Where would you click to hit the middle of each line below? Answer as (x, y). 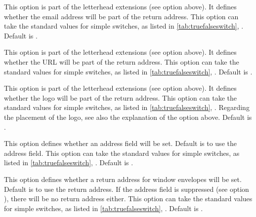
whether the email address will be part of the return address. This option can (121, 16)
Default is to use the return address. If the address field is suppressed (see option (127, 189)
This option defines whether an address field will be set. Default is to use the (120, 143)
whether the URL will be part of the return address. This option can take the (122, 61)
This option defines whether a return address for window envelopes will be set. (123, 179)
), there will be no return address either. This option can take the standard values (128, 199)
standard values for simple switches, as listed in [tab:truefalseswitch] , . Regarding (127, 107)
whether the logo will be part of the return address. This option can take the (120, 97)
